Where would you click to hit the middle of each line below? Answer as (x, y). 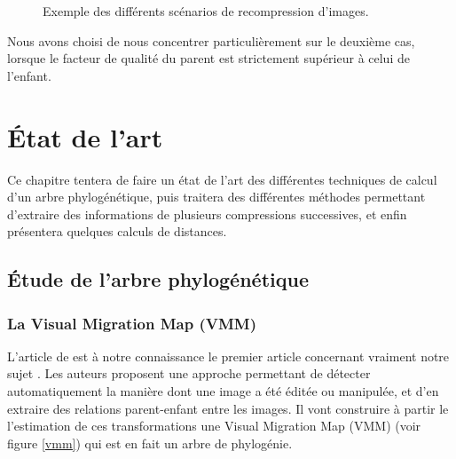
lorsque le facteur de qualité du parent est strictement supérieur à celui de (208, 58)
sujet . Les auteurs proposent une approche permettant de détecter (189, 373)
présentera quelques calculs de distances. (117, 231)
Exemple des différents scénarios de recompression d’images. (206, 11)
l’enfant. (29, 75)
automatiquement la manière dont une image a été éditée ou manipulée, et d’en (223, 391)
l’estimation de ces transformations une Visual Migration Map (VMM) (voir (214, 426)
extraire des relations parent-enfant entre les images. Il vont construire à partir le (228, 408)
